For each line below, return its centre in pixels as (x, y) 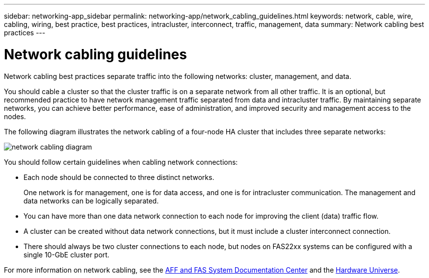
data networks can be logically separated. (91, 201)
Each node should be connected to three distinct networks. (119, 177)
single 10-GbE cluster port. (67, 254)
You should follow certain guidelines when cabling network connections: (121, 162)
